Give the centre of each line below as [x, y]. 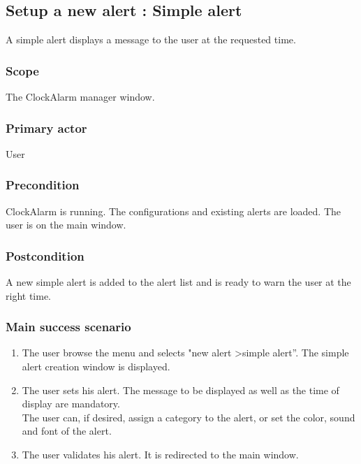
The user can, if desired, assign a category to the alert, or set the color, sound [189, 417]
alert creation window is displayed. [96, 367]
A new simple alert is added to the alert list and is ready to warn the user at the [178, 282]
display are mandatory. [71, 404]
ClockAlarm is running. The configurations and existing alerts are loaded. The [174, 211]
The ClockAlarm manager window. [80, 97]
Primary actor [46, 128]
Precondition [43, 185]
